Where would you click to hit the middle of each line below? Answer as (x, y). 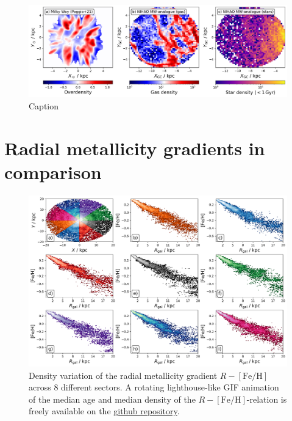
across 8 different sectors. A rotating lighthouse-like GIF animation (154, 387)
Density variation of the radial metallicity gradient (123, 375)
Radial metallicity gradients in (135, 148)
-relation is (267, 399)
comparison (53, 171)
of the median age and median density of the (112, 399)
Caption (44, 105)
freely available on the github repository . (104, 411)
